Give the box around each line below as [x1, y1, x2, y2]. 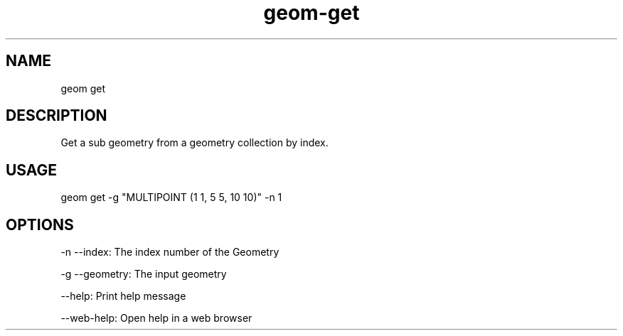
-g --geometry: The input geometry [60, 268, 227, 281]
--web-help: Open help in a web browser [60, 312, 252, 325]
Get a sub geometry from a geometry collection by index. [60, 136, 329, 149]
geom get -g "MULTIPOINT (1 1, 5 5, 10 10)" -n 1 [60, 191, 282, 204]
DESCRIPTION [6, 107, 107, 125]
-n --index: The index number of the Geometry [60, 246, 279, 259]
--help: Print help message [60, 290, 186, 303]
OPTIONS [6, 215, 74, 234]
